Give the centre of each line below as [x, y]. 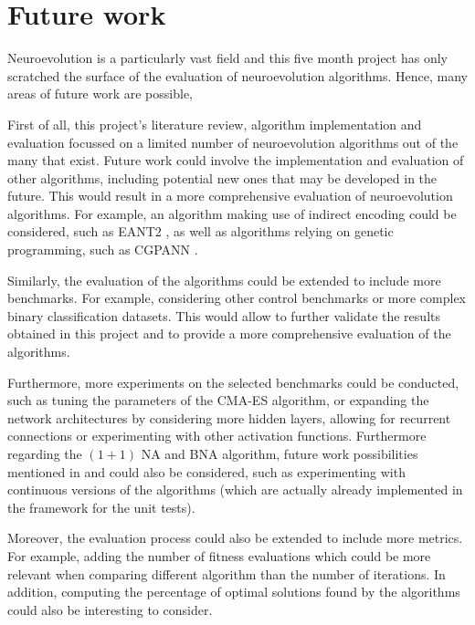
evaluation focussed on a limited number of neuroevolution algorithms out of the [233, 142]
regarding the [45, 453]
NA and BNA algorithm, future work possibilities [280, 453]
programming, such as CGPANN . [103, 250]
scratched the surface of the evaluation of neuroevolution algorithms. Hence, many [237, 75]
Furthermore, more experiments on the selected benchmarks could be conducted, [233, 382]
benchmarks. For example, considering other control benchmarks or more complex [237, 298]
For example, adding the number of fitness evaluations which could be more [219, 555]
